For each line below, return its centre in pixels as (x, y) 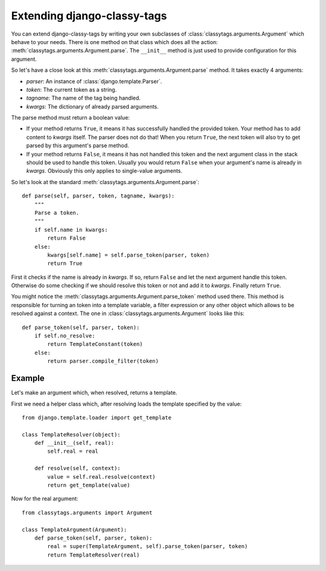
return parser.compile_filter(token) (103, 361)
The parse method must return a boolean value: (70, 118)
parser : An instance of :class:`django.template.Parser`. (94, 81)
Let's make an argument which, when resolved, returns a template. (94, 393)
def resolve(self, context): (77, 468)
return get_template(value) (89, 485)
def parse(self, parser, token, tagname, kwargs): (98, 196)
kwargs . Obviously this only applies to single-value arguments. (104, 171)
